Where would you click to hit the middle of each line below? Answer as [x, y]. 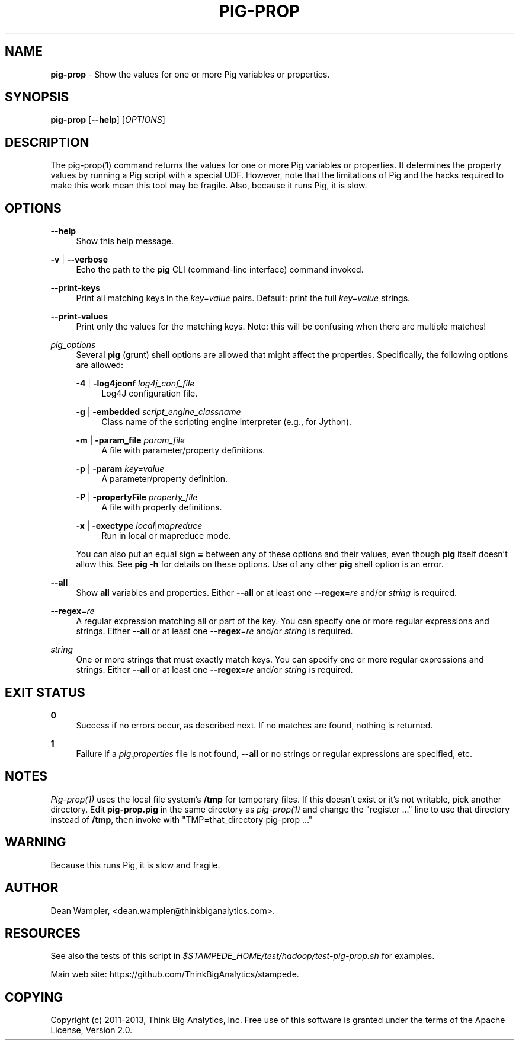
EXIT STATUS [45, 692]
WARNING [36, 842]
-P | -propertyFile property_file [137, 497]
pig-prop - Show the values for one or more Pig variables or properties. [190, 74]
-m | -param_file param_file [131, 440]
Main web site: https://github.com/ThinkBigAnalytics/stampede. [175, 974]
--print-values [79, 317]
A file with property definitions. [162, 507]
